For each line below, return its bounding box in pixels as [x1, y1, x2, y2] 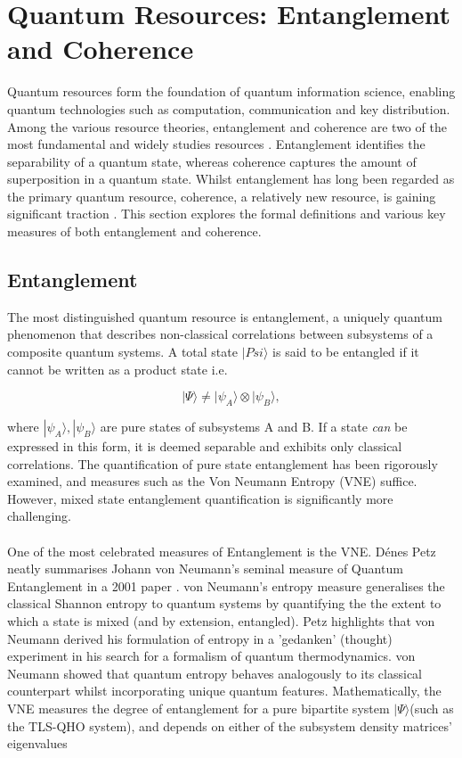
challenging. [7, 507, 71, 525]
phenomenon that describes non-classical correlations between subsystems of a [7, 325, 434, 343]
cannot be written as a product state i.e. [7, 359, 228, 378]
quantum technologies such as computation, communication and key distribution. [7, 99, 450, 118]
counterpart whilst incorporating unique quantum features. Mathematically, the [7, 681, 442, 700]
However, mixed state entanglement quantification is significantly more [7, 489, 393, 507]
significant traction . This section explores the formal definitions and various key [7, 204, 446, 223]
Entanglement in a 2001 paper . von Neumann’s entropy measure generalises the [7, 576, 445, 595]
